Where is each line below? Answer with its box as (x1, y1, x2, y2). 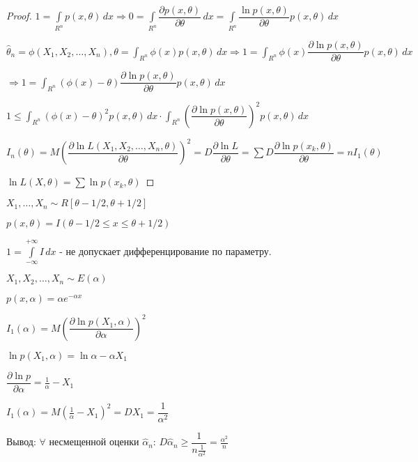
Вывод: (6, 434, 36, 449)
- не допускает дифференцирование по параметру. (59, 243, 272, 258)
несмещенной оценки (49, 434, 139, 449)
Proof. (6, 8, 32, 23)
